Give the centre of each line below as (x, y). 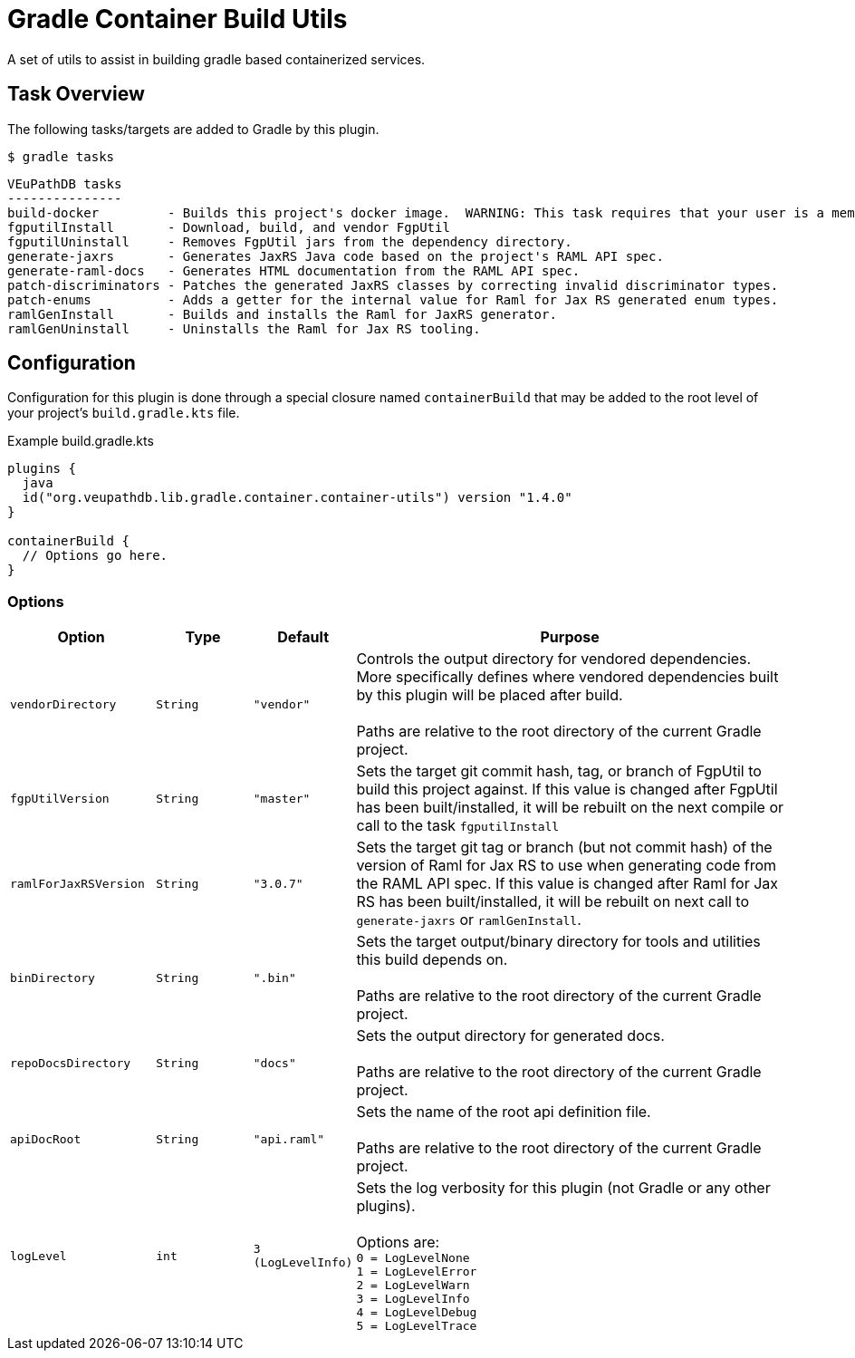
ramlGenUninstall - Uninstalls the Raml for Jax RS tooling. (244, 328)
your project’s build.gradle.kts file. (124, 413)
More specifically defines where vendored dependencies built (567, 677)
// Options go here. (95, 556)
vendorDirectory (63, 704)
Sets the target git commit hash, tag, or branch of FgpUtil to (559, 771)
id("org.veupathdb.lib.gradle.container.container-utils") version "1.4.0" (297, 498)
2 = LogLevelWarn (413, 1286)
